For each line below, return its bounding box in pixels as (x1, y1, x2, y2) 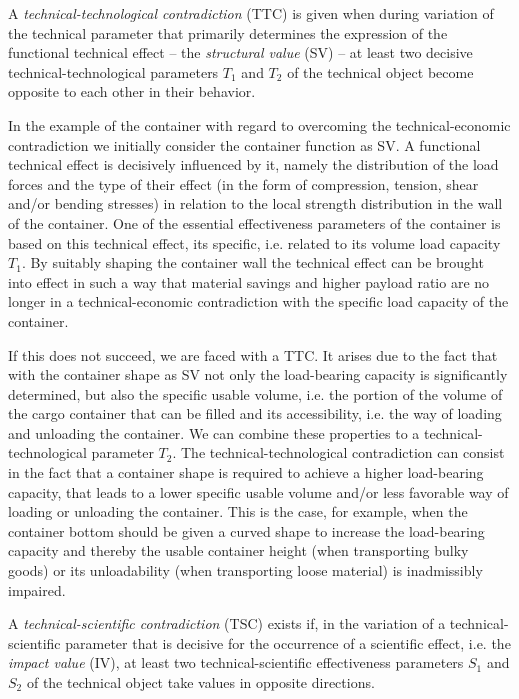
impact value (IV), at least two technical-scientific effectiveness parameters (8, 652, 464, 673)
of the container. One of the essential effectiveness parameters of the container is (8, 212, 501, 233)
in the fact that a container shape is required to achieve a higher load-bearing (8, 462, 484, 483)
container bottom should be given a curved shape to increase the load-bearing (8, 520, 485, 541)
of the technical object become (287, 61, 474, 82)
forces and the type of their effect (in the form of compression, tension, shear (8, 173, 479, 194)
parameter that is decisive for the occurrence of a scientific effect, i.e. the (65, 632, 511, 653)
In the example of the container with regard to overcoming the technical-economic (8, 114, 511, 135)
